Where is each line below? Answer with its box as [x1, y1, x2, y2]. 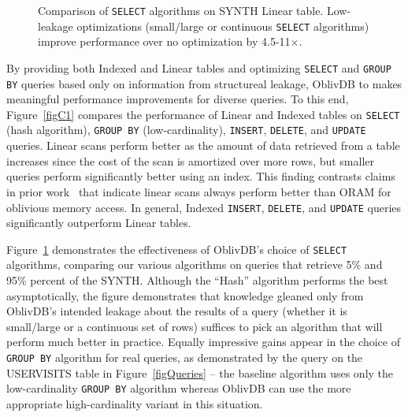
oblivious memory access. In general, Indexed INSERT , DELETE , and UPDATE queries [6, 199, 402, 215]
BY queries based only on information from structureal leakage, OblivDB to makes [6, 75, 402, 91]
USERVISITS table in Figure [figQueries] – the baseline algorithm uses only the [6, 364, 394, 381]
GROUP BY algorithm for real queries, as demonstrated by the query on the [6, 348, 363, 365]
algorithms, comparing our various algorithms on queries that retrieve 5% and [6, 256, 383, 273]
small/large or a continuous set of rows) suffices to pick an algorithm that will [6, 318, 383, 334]
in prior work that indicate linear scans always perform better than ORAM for [6, 183, 391, 199]
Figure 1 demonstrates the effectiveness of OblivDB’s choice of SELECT [6, 240, 347, 257]
